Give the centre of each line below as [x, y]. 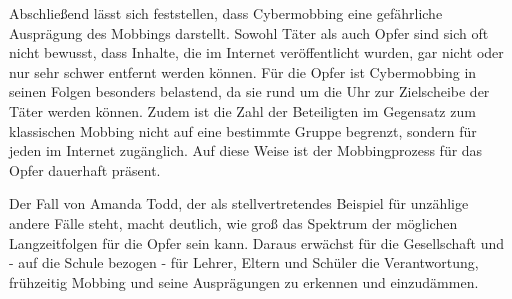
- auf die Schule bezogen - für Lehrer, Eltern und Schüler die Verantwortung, [244, 262]
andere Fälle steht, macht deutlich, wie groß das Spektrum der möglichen [233, 222]
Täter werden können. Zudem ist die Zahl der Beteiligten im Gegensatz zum [242, 110]
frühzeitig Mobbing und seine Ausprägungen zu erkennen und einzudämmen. [244, 281]
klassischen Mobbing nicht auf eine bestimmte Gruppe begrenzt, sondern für [243, 130]
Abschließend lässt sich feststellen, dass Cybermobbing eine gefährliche [226, 13]
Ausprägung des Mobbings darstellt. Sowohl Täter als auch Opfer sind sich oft [249, 32]
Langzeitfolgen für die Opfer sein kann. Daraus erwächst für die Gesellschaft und [256, 242]
